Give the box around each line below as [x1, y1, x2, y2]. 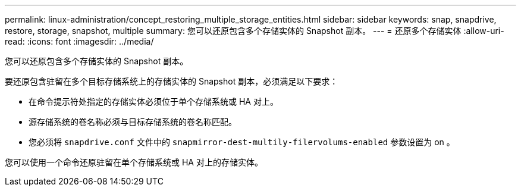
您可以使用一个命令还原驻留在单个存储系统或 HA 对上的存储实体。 [5, 157, 263, 167]
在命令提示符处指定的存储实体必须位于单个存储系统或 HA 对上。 [29, 96, 278, 107]
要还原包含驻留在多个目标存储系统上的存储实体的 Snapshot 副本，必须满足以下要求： [5, 76, 338, 86]
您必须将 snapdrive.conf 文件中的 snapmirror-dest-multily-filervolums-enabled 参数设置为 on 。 [29, 137, 455, 147]
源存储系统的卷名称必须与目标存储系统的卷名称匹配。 [29, 117, 237, 127]
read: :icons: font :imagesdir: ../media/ [5, 36, 154, 46]
